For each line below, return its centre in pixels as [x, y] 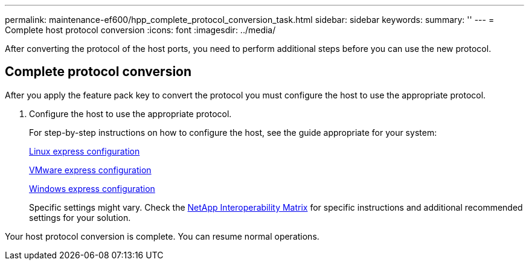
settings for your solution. [80, 217]
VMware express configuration [90, 170]
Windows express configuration [92, 188]
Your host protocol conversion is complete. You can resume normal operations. [162, 236]
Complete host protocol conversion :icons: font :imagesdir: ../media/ [140, 30]
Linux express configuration [85, 151]
